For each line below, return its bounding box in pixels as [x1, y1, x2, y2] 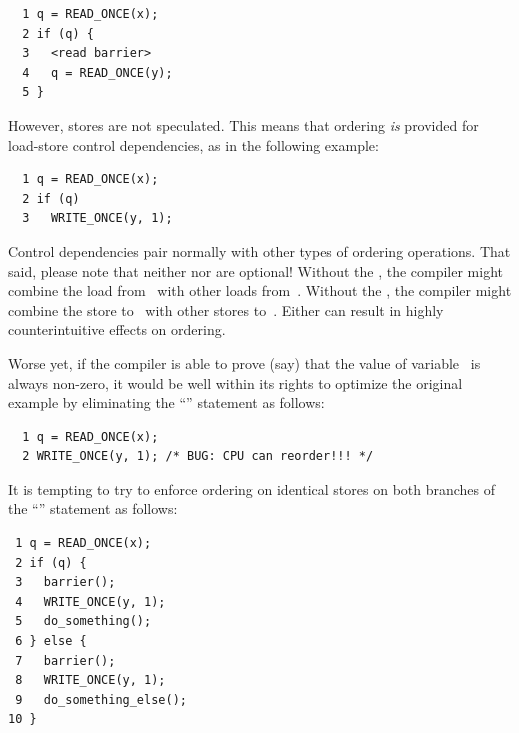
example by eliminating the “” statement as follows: [8, 392, 325, 413]
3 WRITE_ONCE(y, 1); [22, 211, 173, 226]
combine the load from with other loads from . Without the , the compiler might [8, 280, 512, 301]
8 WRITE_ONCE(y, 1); [15, 673, 166, 688]
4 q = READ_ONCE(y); [22, 65, 173, 80]
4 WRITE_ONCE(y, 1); [15, 594, 166, 609]
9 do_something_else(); [15, 692, 187, 707]
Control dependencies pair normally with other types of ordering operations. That [8, 240, 511, 261]
